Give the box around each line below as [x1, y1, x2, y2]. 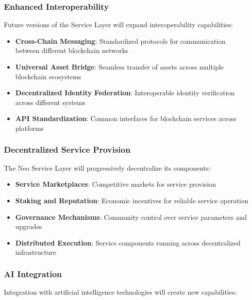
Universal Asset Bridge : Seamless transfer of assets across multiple [15, 62, 224, 71]
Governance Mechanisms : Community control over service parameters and [15, 212, 247, 222]
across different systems [15, 97, 85, 107]
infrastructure [15, 247, 56, 257]
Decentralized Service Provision [4, 143, 131, 156]
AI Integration [4, 267, 62, 280]
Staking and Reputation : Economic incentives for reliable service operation [15, 195, 249, 205]
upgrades [15, 221, 42, 231]
